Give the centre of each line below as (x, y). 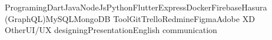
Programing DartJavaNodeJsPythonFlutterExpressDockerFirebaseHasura (136, 7)
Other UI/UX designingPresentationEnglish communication (111, 30)
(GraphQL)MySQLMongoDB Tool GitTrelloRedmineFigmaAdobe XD (130, 18)
